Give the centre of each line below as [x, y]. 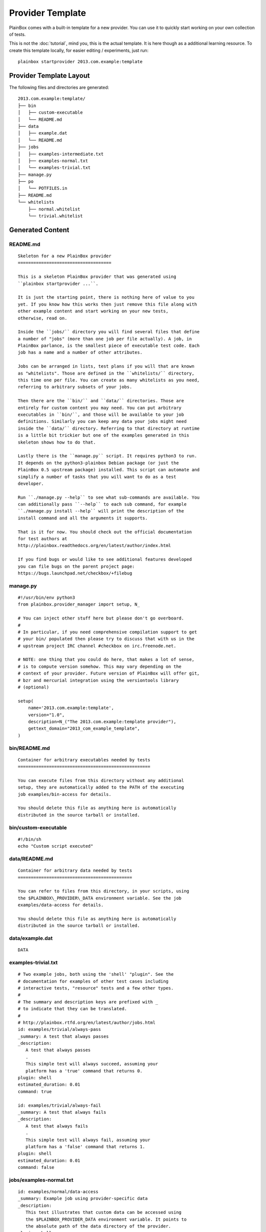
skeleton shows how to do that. [57, 442]
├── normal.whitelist [54, 209]
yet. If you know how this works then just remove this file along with [107, 304]
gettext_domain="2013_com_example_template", [84, 729]
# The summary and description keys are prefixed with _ [88, 1002]
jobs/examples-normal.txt [41, 1180]
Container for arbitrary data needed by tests [75, 871]
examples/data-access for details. [61, 905]
